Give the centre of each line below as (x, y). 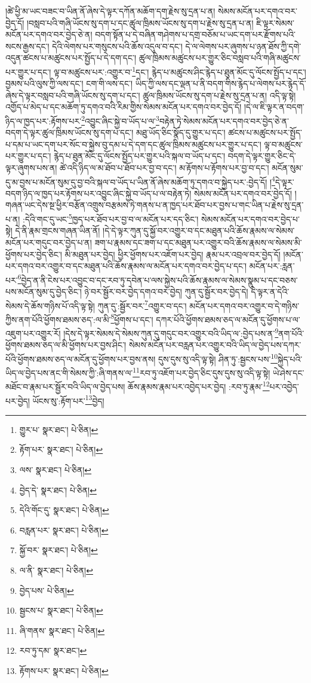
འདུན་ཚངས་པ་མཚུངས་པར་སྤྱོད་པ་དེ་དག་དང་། (71, 58)
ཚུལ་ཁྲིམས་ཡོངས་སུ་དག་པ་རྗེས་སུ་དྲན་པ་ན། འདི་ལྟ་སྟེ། (219, 95)
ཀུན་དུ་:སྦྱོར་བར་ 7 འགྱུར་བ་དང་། (142, 304)
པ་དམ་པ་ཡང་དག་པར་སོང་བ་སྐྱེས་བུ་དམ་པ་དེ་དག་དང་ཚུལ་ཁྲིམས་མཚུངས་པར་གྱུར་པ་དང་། (133, 144)
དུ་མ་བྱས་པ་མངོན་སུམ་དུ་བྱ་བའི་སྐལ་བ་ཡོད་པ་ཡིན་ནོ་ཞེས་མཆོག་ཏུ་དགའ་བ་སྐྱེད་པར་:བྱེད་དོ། (136, 182)
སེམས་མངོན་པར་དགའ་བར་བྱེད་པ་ (250, 219)
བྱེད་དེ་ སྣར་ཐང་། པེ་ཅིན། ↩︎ (58, 490)
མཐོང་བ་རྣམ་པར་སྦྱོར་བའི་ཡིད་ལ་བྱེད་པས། (65, 387)
